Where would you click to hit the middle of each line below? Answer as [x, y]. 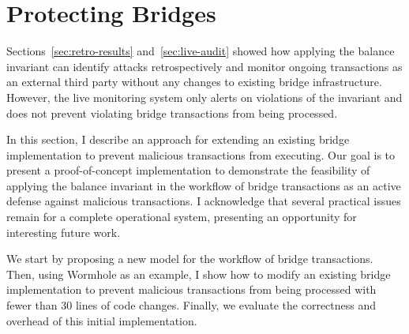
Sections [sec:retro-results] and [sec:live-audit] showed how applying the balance [201, 51]
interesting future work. [64, 232]
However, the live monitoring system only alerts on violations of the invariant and [204, 97]
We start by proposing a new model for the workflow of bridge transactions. [190, 259]
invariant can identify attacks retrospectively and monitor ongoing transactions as [204, 66]
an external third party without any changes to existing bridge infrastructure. [194, 82]
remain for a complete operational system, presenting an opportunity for [182, 217]
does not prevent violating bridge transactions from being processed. [172, 113]
